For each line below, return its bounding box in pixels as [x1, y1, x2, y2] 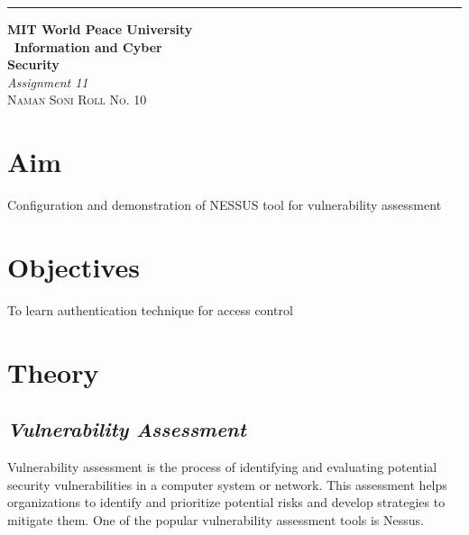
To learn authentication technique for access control [7, 300, 293, 319]
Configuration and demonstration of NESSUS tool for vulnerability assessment [7, 195, 442, 214]
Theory [7, 353, 99, 390]
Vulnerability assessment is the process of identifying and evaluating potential [7, 457, 437, 476]
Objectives [7, 248, 140, 285]
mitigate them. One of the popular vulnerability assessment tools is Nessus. [7, 510, 424, 529]
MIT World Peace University [7, 20, 193, 38]
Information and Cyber [14, 37, 162, 56]
